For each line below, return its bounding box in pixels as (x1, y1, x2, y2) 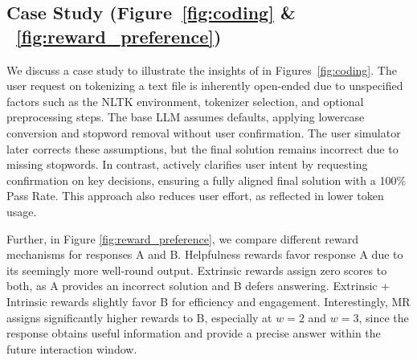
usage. (6, 202, 37, 219)
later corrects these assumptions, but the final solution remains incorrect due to (6, 140, 399, 157)
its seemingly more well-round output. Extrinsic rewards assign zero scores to (6, 261, 387, 278)
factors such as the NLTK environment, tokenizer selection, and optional (6, 92, 364, 109)
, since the (358, 309, 409, 325)
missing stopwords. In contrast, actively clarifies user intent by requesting (6, 156, 368, 173)
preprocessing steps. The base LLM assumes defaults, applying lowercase (6, 108, 365, 125)
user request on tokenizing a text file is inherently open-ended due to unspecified (6, 77, 403, 94)
